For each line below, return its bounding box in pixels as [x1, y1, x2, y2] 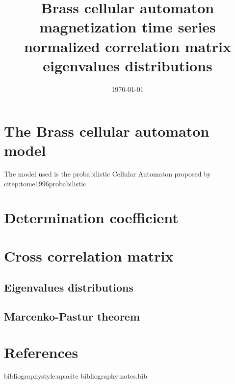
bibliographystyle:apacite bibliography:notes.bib [4, 371, 147, 381]
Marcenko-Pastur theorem [4, 308, 140, 324]
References [4, 342, 78, 362]
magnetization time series [39, 17, 216, 37]
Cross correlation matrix [4, 246, 174, 266]
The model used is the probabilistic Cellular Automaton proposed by [4, 169, 211, 179]
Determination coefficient [4, 207, 179, 227]
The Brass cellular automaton [4, 121, 209, 141]
